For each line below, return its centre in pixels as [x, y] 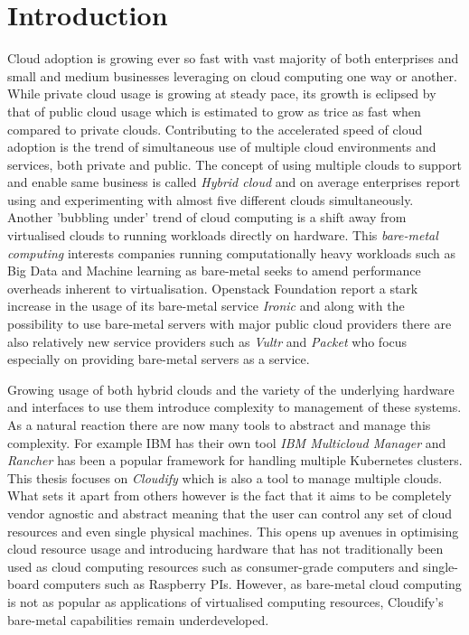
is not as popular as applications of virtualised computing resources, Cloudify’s [225, 601]
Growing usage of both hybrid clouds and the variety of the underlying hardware [231, 389]
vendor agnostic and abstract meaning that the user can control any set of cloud [230, 513]
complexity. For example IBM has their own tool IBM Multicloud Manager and [227, 442]
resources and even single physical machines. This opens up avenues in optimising [233, 531]
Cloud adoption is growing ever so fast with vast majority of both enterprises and [233, 58]
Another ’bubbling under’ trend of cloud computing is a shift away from [207, 217]
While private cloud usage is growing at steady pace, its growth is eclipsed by [222, 93]
